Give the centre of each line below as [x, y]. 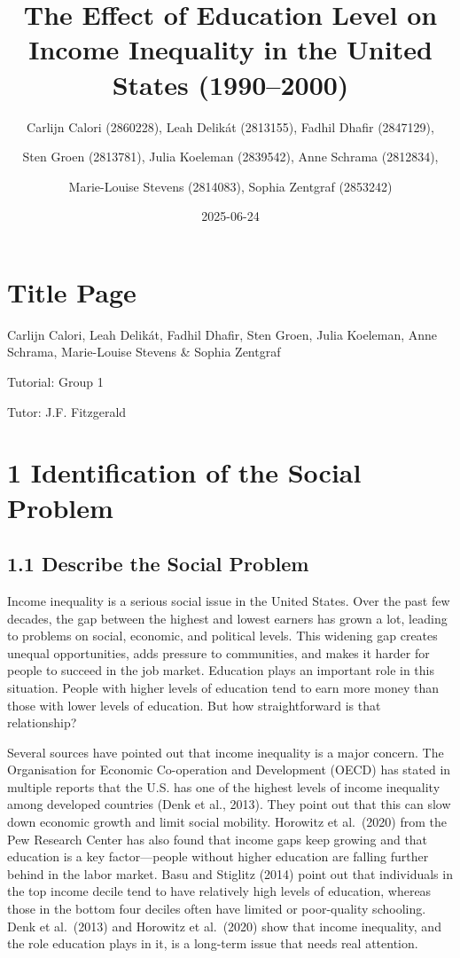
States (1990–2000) [230, 84]
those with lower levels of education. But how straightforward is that [194, 705]
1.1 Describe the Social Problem [158, 564]
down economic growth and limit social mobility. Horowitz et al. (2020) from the [227, 822]
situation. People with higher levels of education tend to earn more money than [223, 687]
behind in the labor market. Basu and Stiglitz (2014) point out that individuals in [230, 873]
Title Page [72, 291]
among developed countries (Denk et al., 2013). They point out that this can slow [229, 804]
